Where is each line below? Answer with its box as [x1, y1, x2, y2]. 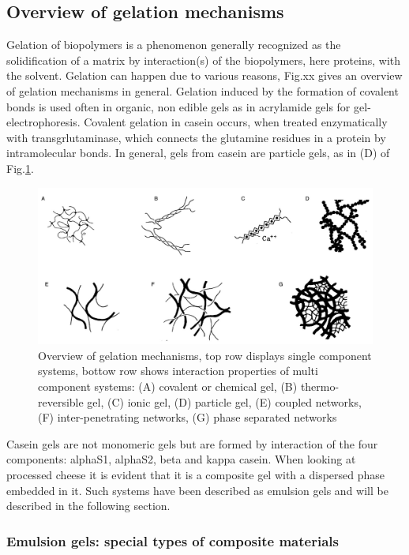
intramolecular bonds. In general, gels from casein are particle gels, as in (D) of [6, 144, 390, 161]
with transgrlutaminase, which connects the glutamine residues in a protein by [6, 129, 386, 145]
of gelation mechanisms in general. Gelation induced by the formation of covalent [6, 82, 399, 99]
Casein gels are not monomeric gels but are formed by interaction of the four [6, 435, 378, 452]
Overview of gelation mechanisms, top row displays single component [38, 347, 372, 363]
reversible [38, 393, 84, 410]
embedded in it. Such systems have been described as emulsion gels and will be [6, 482, 388, 498]
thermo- [300, 378, 340, 395]
